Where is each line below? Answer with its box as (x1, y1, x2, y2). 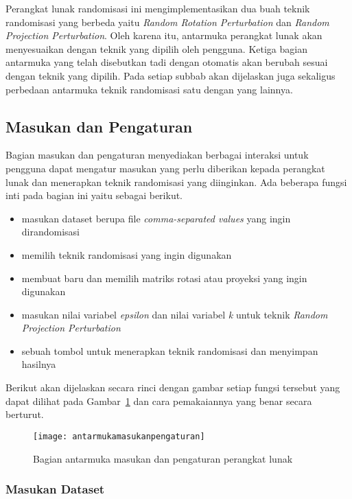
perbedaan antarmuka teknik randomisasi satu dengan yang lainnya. (5, 82, 293, 96)
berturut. (5, 407, 44, 421)
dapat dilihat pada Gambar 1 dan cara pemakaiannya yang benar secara (5, 393, 312, 408)
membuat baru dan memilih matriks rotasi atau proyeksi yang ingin (21, 270, 307, 285)
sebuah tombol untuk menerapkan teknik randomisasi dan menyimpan (21, 343, 318, 358)
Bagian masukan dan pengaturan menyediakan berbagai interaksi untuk (5, 148, 309, 162)
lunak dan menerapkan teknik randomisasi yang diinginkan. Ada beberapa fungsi (5, 174, 347, 189)
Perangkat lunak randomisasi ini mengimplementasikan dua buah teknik (5, 1, 310, 15)
